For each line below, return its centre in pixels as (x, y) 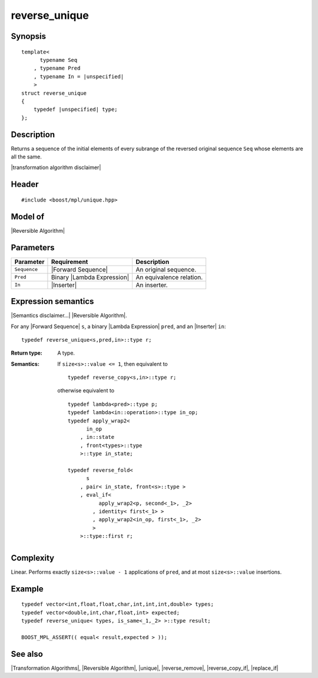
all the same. (26, 157)
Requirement (69, 262)
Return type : (26, 353)
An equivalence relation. (169, 277)
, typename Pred (57, 68)
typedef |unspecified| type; (75, 110)
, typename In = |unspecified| (79, 76)
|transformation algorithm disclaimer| (56, 167)
